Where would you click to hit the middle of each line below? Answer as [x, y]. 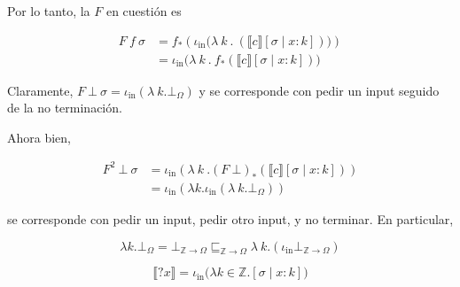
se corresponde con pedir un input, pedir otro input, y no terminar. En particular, [230, 219]
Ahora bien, [39, 137]
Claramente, [40, 90]
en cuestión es [144, 11]
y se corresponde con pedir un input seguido [319, 90]
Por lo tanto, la [49, 11]
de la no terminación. [65, 108]
